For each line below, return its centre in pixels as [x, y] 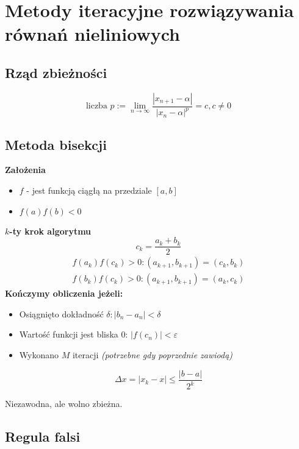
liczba [96, 106]
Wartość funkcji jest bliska [69, 334]
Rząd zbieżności [56, 72]
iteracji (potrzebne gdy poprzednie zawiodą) [153, 355]
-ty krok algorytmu [50, 231]
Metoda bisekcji [56, 144]
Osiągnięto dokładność [61, 313]
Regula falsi [43, 437]
